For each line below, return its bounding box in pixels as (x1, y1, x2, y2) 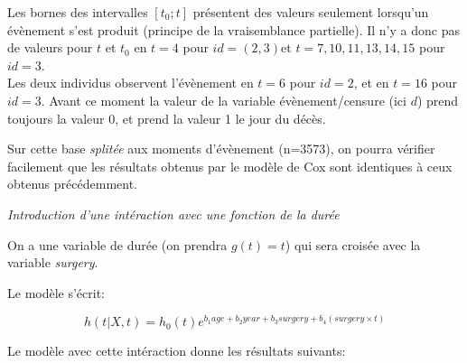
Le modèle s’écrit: (7, 283, 106, 302)
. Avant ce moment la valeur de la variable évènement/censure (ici (41, 90, 406, 109)
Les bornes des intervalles (7, 3, 148, 21)
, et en (353, 73, 389, 92)
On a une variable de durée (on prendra (7, 235, 228, 254)
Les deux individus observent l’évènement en (7, 73, 254, 92)
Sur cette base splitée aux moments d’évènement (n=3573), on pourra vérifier (7, 139, 435, 158)
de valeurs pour (7, 38, 93, 57)
